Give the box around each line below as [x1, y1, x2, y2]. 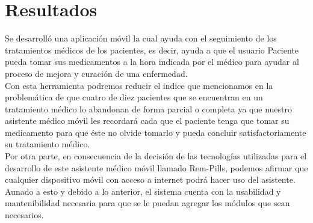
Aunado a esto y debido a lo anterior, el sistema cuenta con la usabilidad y [5, 185, 281, 197]
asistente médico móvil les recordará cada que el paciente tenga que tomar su [5, 114, 290, 127]
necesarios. [5, 209, 44, 221]
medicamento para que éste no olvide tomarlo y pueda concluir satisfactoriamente [5, 126, 306, 138]
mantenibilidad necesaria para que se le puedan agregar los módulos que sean [5, 197, 290, 209]
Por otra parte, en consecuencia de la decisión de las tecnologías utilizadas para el [5, 150, 307, 162]
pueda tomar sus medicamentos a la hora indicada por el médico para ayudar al [5, 55, 299, 68]
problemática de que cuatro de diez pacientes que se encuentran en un [5, 91, 263, 103]
